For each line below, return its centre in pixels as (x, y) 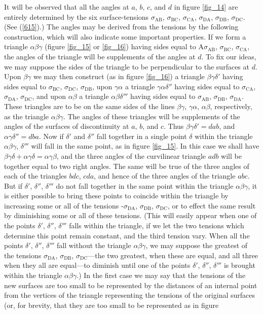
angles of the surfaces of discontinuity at (67, 126)
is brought (239, 265)
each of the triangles (35, 176)
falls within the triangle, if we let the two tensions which (157, 225)
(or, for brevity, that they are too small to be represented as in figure (111, 305)
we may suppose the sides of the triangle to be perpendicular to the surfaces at (127, 66)
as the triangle (27, 116)
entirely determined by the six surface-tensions (77, 16)
